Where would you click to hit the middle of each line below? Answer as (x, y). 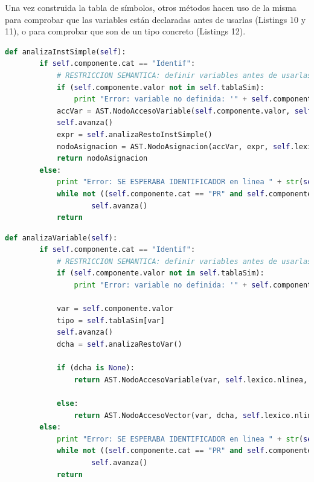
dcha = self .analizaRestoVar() (119, 345)
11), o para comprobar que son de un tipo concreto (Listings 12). (125, 31)
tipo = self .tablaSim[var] (111, 320)
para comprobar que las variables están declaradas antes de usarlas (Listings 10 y (155, 19)
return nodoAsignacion (102, 159)
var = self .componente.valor (115, 309)
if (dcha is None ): (95, 368)
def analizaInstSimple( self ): (66, 52)
